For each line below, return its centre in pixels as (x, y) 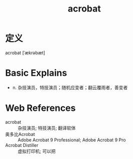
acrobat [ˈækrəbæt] (25, 53)
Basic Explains (36, 73)
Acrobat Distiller (22, 145)
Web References (41, 108)
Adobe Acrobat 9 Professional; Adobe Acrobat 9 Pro (72, 140)
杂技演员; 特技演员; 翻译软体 (47, 128)
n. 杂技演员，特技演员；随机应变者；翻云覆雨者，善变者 (70, 87)
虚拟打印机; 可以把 (37, 151)
